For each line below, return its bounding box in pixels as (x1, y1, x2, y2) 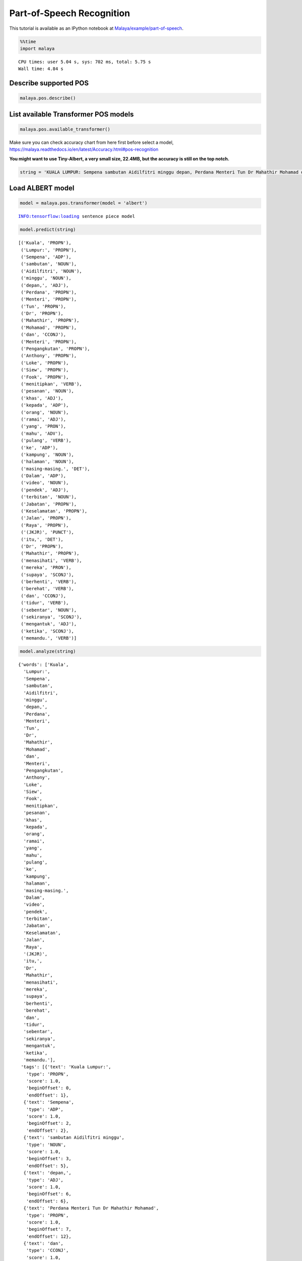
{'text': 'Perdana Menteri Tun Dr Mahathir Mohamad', (23, 1206, 159, 1211)
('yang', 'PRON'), (21, 424, 66, 429)
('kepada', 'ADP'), (21, 403, 69, 408)
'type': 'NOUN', (26, 1141, 66, 1148)
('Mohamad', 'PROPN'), (21, 324, 77, 330)
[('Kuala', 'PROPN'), (18, 240, 71, 246)
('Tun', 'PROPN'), (21, 303, 66, 309)
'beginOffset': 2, (26, 1120, 71, 1126)
